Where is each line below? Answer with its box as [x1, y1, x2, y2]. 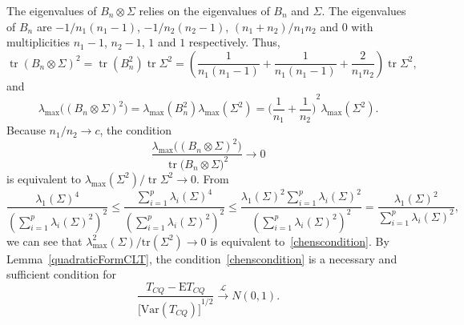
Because [6, 122, 46, 138]
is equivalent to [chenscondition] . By [210, 232, 389, 249]
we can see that [6, 232, 83, 249]
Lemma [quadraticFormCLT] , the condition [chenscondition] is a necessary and [6, 250, 397, 267]
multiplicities [6, 34, 71, 50]
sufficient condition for [6, 266, 117, 283]
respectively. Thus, [188, 34, 280, 50]
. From [196, 170, 229, 187]
